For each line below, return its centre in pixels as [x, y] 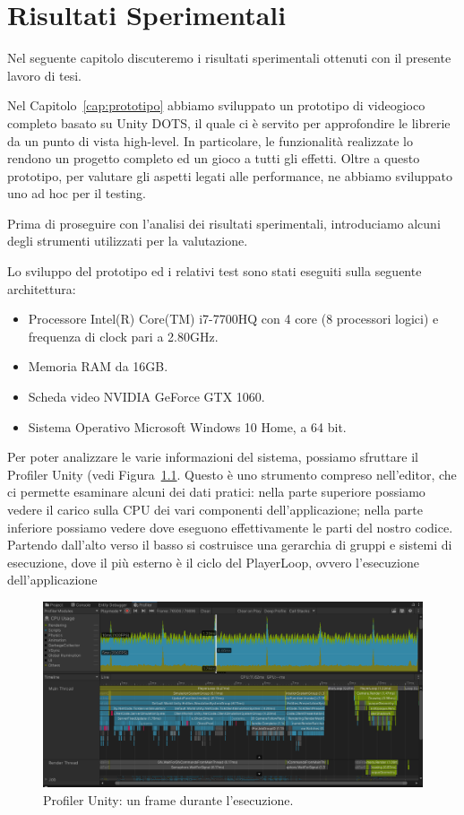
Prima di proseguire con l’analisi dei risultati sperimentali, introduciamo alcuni [224, 223]
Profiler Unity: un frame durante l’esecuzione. [168, 800]
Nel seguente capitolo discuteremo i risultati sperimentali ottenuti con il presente [229, 58]
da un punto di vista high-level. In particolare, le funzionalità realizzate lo [210, 140]
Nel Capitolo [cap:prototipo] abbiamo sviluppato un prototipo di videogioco [216, 105]
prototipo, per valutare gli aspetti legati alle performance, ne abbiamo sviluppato [230, 175]
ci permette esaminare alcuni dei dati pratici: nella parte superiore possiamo [216, 492]
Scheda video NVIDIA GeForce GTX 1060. [146, 397]
